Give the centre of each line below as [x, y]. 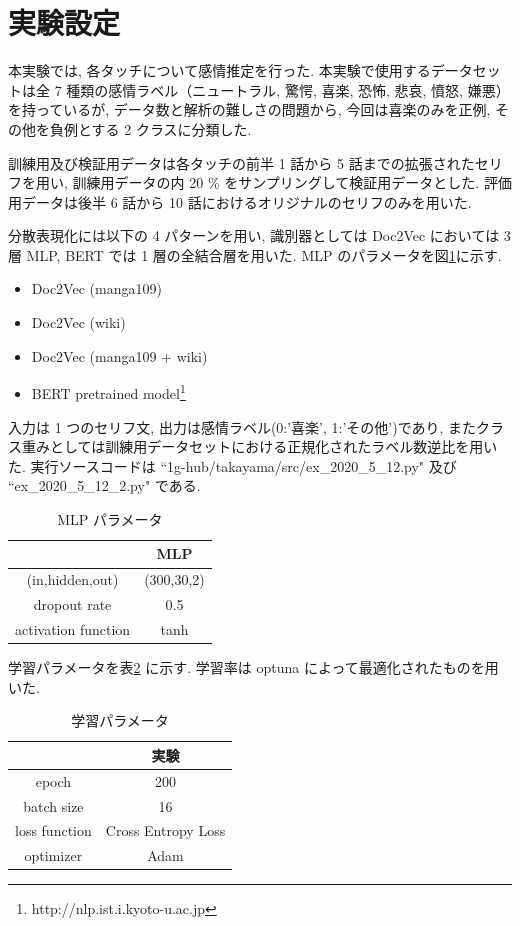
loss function [53, 830]
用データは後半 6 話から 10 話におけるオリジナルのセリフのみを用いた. [240, 201]
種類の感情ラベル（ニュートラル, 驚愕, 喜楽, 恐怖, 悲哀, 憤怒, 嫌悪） [288, 89]
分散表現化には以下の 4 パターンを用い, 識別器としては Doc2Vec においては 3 [259, 235]
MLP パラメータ [110, 518]
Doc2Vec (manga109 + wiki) [119, 355]
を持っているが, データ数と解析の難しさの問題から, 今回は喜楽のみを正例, [249, 109]
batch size [53, 805]
